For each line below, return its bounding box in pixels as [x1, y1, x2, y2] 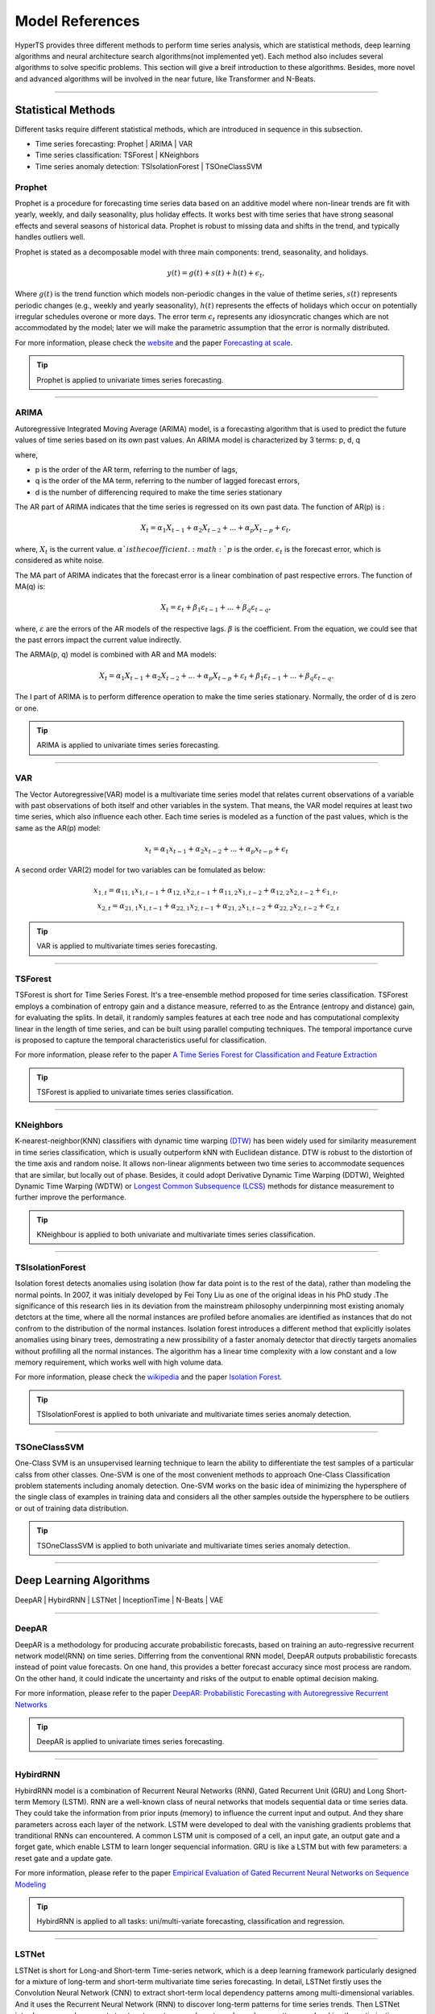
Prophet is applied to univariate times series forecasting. [36, 375, 224, 384]
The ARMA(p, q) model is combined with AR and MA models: [14, 649, 217, 660]
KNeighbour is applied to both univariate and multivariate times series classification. [36, 1229, 316, 1240]
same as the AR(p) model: [14, 823, 101, 833]
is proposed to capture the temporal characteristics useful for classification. [14, 1035, 267, 1045]
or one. [14, 703, 39, 713]
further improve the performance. [14, 1192, 126, 1202]
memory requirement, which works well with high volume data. [14, 1357, 223, 1367]
